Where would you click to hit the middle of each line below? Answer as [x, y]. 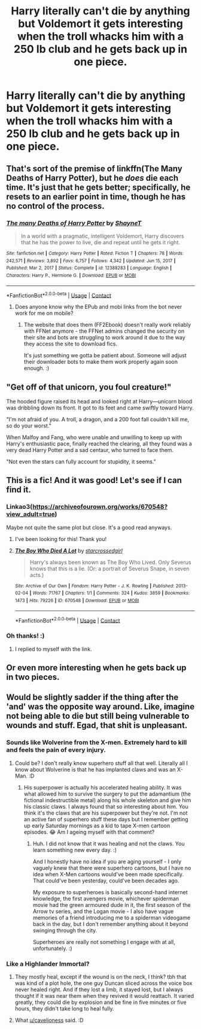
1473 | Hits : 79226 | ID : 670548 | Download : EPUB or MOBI [77, 600]
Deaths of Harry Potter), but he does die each [92, 178]
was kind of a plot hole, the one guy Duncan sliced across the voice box [103, 983]
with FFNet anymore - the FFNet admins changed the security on [104, 331]
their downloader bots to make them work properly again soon [101, 362]
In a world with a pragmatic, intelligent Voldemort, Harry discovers [102, 236]
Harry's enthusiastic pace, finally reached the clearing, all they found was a [99, 444]
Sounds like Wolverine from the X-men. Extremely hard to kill [97, 742]
